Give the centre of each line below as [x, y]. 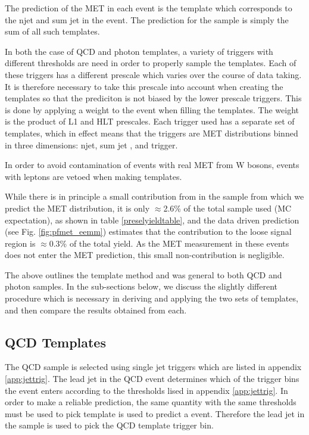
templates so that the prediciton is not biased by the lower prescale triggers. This [153, 98]
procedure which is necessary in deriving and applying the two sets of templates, [152, 298]
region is [20, 243]
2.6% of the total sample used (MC [227, 208]
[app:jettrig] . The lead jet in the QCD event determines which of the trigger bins [152, 379]
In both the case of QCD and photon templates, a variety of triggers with [139, 51]
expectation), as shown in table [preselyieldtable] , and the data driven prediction [152, 220]
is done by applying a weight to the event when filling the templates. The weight [152, 109]
